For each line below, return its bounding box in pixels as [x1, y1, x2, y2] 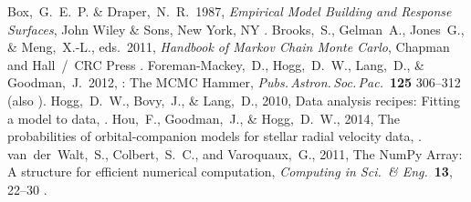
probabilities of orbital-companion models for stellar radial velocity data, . [7, 126, 422, 146]
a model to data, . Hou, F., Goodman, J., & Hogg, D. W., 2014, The [7, 108, 401, 127]
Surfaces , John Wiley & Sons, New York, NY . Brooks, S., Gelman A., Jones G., [7, 19, 465, 38]
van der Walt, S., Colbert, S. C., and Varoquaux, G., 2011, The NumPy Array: [7, 144, 463, 163]
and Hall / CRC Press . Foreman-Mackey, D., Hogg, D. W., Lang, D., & [7, 55, 425, 74]
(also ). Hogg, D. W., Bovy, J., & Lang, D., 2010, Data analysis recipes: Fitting [7, 90, 461, 109]
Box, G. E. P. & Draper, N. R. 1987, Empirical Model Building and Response [7, 2, 452, 20]
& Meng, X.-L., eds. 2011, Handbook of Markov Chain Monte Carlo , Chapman [7, 37, 450, 56]
